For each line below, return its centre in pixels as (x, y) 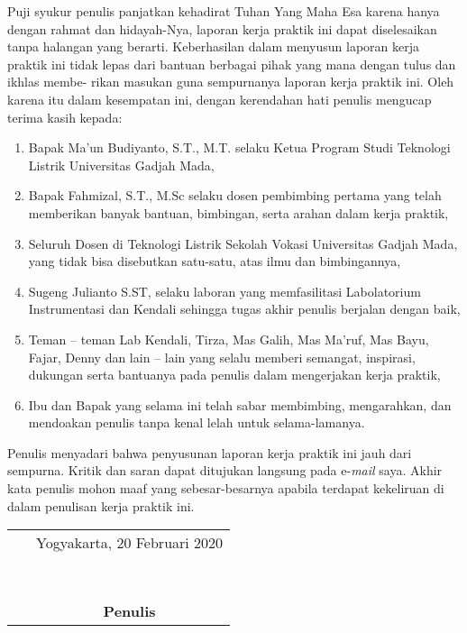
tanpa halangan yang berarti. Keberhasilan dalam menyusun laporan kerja (213, 46)
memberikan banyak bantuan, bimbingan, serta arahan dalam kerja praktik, (238, 212)
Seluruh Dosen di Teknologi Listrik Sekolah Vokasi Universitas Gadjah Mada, (243, 243)
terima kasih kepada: (65, 117)
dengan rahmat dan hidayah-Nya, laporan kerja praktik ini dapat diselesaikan (222, 28)
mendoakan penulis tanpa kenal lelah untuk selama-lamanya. (197, 422)
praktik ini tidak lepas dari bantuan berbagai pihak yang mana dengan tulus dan (232, 64)
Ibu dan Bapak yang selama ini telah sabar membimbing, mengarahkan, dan (240, 404)
